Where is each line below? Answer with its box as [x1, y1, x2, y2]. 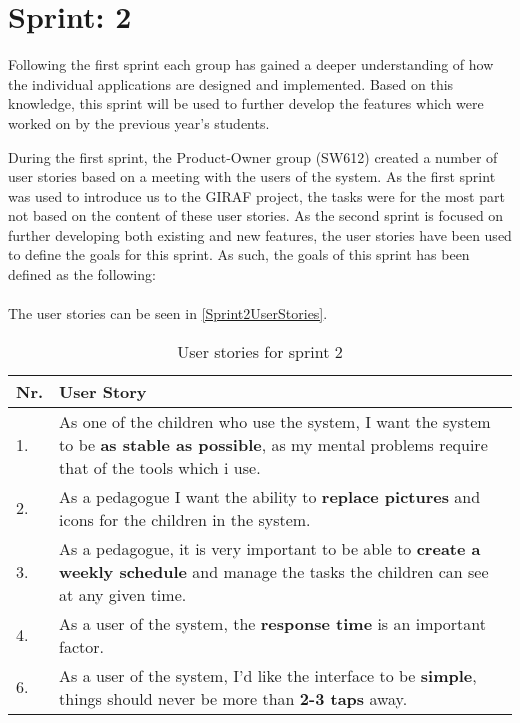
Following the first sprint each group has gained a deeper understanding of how [8, 54, 494, 75]
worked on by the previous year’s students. [8, 112, 270, 133]
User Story [59, 379, 147, 403]
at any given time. [59, 582, 187, 606]
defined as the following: [8, 264, 156, 285]
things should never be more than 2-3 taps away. [59, 686, 408, 710]
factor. [59, 634, 105, 658]
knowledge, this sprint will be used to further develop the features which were [8, 93, 484, 114]
